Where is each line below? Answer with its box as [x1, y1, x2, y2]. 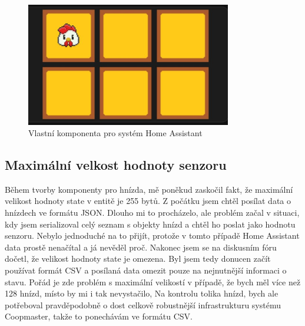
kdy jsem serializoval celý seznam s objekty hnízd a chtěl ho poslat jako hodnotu [5, 218, 296, 230]
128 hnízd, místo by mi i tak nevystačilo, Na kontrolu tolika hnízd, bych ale [5, 287, 279, 299]
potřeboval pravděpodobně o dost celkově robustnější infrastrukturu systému [5, 298, 281, 311]
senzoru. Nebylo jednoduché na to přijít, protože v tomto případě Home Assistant [5, 229, 300, 242]
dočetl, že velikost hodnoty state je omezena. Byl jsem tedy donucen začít [5, 252, 271, 265]
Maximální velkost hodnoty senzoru [5, 156, 227, 174]
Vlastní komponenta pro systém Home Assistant [28, 127, 203, 139]
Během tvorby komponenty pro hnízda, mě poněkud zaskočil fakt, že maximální [5, 183, 293, 195]
